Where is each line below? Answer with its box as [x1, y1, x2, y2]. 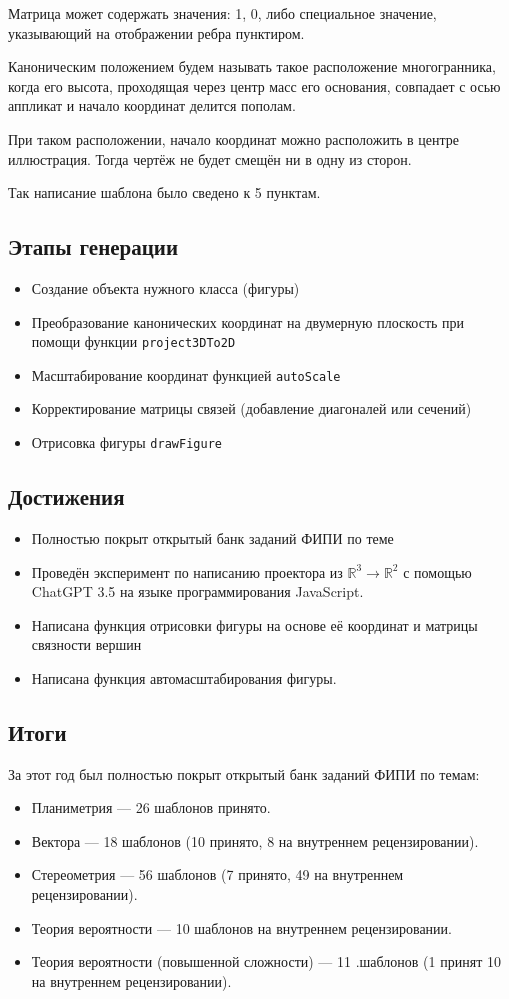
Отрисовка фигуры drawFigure [31, 432, 222, 453]
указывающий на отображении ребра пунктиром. [8, 22, 305, 43]
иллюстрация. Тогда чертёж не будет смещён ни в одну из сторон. [8, 148, 412, 169]
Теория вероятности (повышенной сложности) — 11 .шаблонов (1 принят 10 [31, 951, 501, 972]
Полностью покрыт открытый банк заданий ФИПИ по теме [31, 527, 394, 548]
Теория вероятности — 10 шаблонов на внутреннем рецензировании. [31, 917, 452, 938]
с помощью [403, 561, 472, 582]
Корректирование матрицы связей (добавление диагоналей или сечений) [31, 398, 472, 419]
